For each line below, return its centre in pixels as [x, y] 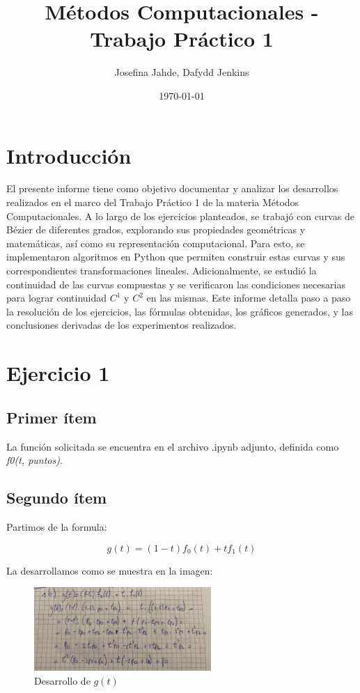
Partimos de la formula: [57, 526]
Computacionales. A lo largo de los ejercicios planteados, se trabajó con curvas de [180, 216]
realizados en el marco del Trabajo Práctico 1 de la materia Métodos [153, 202]
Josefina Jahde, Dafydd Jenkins [182, 72]
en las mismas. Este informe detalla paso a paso [249, 298]
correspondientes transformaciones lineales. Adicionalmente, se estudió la [162, 270]
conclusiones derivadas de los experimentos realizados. [122, 325]
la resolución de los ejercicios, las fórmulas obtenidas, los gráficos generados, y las [180, 311]
